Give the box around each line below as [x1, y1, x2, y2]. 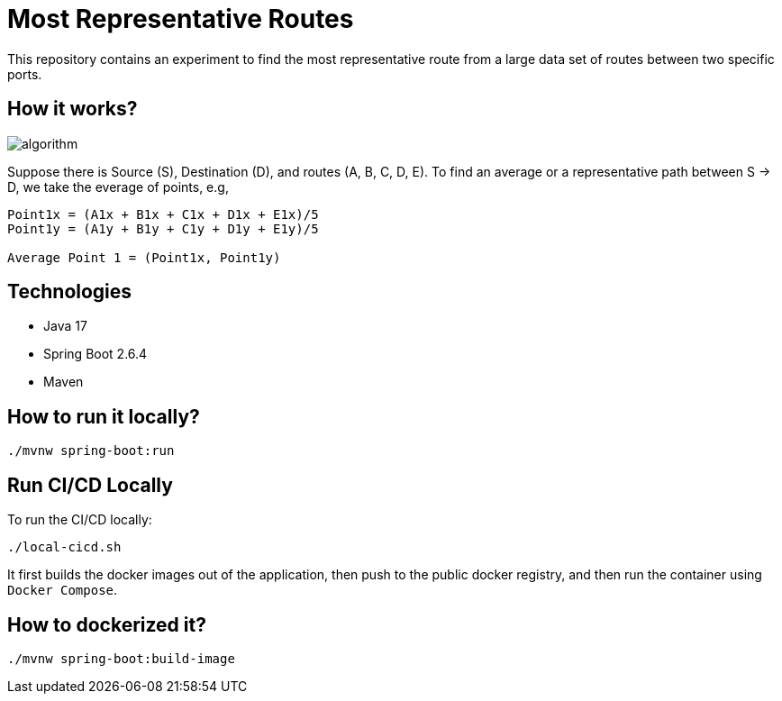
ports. [7, 66, 42, 82]
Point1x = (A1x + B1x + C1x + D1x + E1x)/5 [7, 206, 319, 222]
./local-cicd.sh [7, 540, 122, 555]
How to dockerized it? [7, 613, 206, 636]
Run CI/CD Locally [7, 473, 173, 496]
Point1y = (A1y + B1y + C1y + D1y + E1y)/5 [7, 221, 319, 236]
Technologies [7, 280, 132, 304]
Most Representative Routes [7, 4, 354, 34]
